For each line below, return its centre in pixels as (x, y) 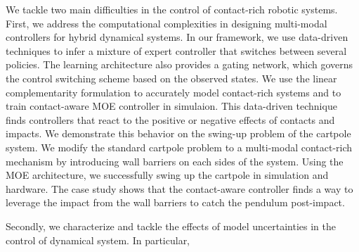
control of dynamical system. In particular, (98, 240)
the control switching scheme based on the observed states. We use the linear (171, 78)
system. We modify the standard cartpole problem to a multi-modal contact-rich (179, 147)
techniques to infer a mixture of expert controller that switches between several (176, 50)
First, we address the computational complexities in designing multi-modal (167, 23)
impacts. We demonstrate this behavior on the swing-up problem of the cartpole (178, 133)
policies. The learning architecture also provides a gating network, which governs (179, 64)
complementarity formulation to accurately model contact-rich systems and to (174, 92)
